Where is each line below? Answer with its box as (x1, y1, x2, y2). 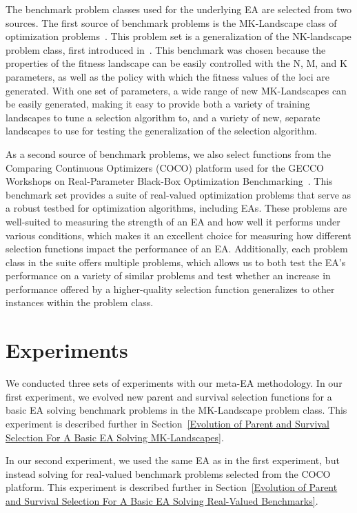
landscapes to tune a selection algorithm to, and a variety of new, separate (6, 110, 320, 124)
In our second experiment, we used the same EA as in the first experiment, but (6, 453, 340, 467)
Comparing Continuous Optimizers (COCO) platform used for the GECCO (6, 160, 324, 174)
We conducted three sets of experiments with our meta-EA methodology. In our (6, 376, 343, 390)
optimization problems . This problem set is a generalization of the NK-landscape (6, 29, 351, 43)
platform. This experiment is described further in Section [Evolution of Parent (6, 480, 338, 494)
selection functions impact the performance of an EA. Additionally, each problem (6, 241, 348, 256)
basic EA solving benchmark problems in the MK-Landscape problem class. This (6, 403, 347, 417)
